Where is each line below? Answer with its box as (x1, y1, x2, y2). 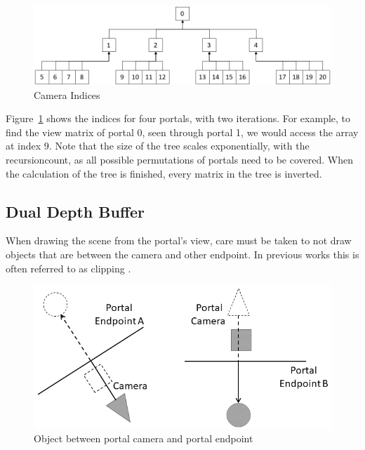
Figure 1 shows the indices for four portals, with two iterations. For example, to (6, 111, 351, 126)
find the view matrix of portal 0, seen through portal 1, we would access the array (6, 124, 359, 139)
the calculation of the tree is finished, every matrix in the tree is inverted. (6, 166, 322, 180)
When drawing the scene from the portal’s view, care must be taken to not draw (6, 233, 352, 248)
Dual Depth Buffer (6, 200, 145, 222)
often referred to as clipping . (6, 260, 131, 275)
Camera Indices (34, 87, 100, 102)
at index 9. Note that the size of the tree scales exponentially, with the (6, 138, 310, 153)
